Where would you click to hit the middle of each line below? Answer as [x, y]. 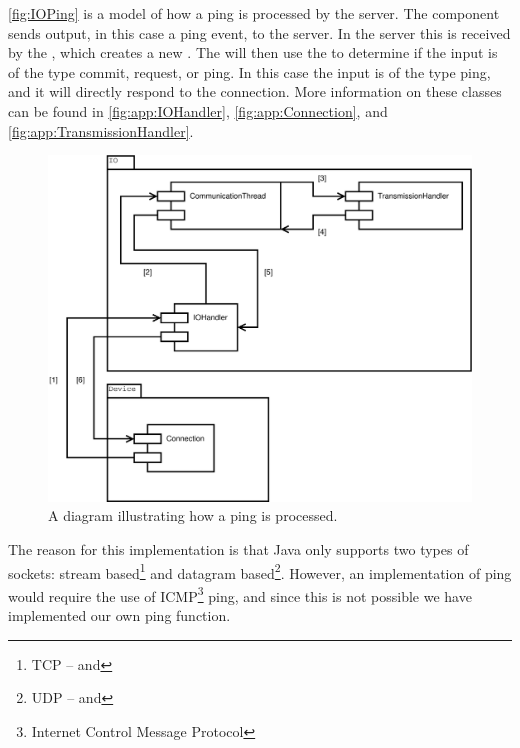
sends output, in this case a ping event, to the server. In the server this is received [259, 32]
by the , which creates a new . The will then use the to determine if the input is [253, 52]
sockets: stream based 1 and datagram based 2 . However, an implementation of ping [260, 571]
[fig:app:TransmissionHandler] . [101, 130]
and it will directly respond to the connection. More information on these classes [255, 91]
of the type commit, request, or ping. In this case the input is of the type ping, [249, 71]
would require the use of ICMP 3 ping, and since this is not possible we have [240, 594]
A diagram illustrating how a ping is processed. [193, 515]
